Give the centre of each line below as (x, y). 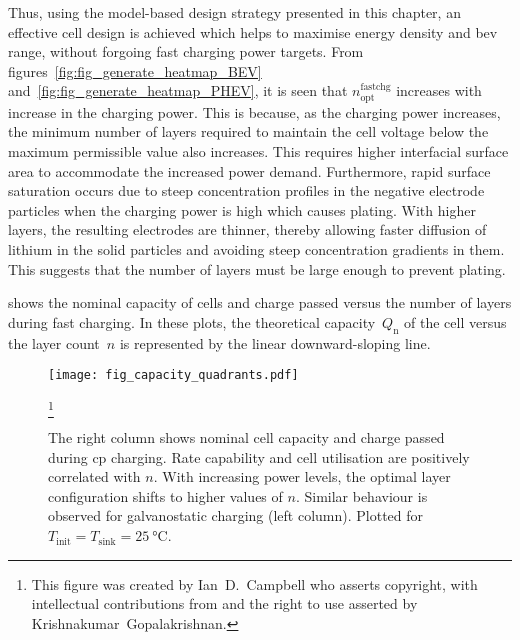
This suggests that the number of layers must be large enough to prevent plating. (257, 268)
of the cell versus (455, 321)
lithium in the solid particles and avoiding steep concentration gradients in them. (256, 248)
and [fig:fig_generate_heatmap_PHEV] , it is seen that (178, 90)
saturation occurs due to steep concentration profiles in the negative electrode (246, 190)
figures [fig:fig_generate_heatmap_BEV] (135, 70)
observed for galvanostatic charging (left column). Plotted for (236, 515)
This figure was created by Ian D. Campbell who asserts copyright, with (254, 583)
